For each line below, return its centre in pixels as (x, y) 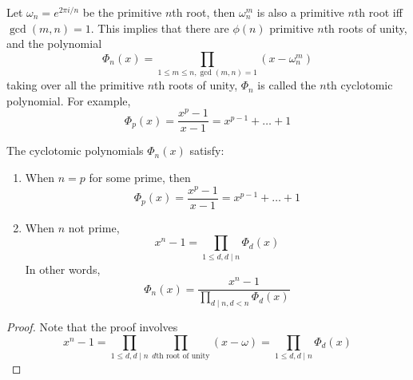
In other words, (63, 269)
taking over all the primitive (75, 85)
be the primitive (122, 12)
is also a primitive (300, 12)
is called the (287, 85)
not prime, (94, 227)
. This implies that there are (160, 28)
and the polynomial (54, 44)
